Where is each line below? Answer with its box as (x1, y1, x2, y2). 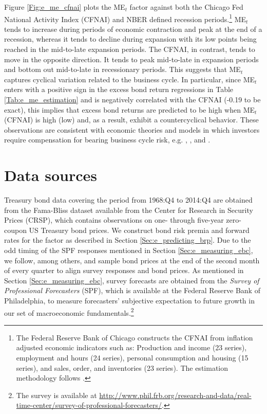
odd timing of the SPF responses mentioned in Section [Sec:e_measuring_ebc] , (4, 245, 253, 256)
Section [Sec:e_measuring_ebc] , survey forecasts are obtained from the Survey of (4, 275, 259, 285)
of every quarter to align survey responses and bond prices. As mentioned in (4, 265, 244, 276)
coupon (4, 224, 27, 235)
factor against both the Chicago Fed (129, 2, 243, 12)
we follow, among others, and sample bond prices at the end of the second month (4, 255, 260, 265)
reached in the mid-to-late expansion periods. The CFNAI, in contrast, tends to (4, 44, 255, 55)
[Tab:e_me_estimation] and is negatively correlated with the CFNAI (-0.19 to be (4, 94, 261, 104)
